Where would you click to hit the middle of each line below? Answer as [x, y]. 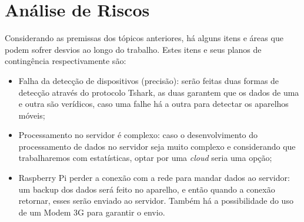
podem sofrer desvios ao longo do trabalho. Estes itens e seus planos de [133, 49]
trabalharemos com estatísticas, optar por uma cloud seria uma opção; [145, 158]
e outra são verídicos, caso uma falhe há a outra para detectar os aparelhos [153, 104]
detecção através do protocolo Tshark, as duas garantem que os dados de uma [159, 92]
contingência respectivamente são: [66, 61]
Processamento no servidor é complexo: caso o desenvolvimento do [138, 135]
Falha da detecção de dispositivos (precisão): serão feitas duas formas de [149, 80]
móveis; [32, 115]
